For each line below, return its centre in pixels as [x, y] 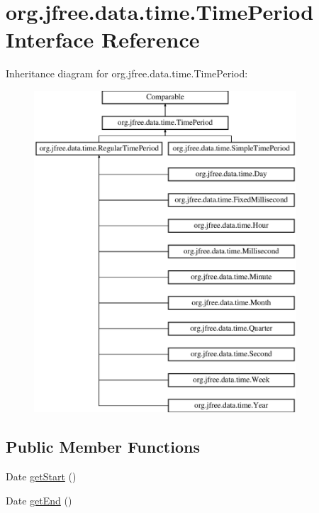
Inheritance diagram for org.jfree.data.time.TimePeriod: [127, 73]
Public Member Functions [103, 447]
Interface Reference [103, 39]
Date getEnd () [39, 500]
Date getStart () [41, 476]
